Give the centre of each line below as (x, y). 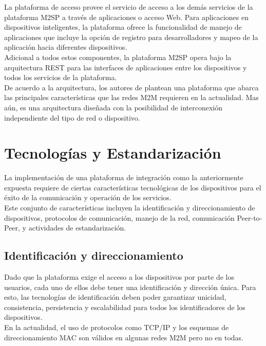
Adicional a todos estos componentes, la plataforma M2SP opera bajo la (118, 57)
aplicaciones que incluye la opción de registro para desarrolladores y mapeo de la (131, 37)
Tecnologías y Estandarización (113, 153)
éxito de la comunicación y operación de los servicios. (88, 197)
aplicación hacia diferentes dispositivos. (66, 47)
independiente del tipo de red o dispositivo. (72, 117)
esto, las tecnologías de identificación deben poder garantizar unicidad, (115, 297)
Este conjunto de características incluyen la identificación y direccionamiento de (130, 208)
